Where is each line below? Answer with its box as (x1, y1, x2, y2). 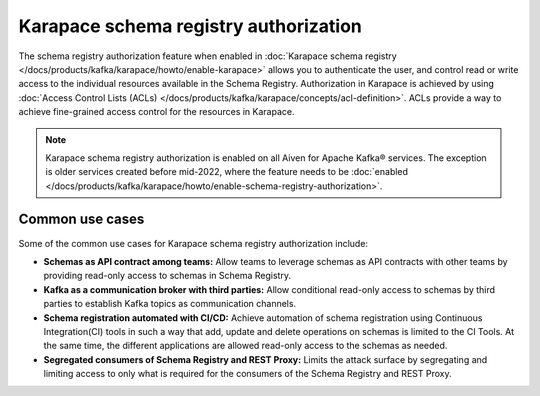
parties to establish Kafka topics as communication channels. (43, 298, 297, 310)
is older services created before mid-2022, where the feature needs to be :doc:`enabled (45, 166, 409, 178)
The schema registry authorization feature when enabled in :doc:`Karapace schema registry (18, 50, 397, 62)
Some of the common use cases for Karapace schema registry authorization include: (18, 237, 369, 249)
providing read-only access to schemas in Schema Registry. (43, 270, 292, 282)
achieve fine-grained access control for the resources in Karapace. (18, 106, 295, 118)
